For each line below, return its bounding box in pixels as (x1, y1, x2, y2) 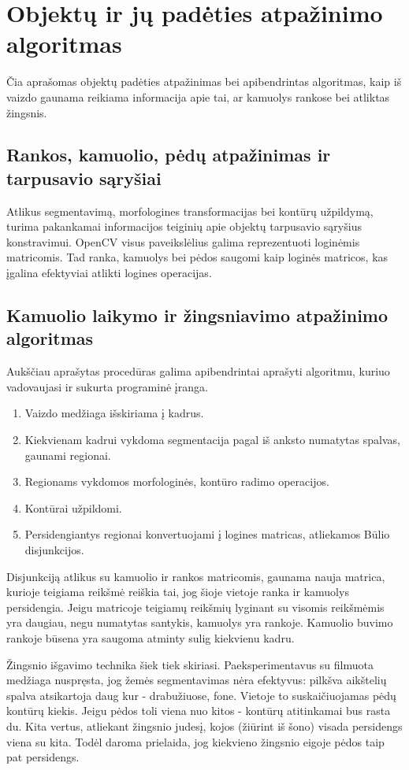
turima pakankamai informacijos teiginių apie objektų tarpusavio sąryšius (6, 218, 362, 235)
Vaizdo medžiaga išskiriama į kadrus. (24, 405, 204, 421)
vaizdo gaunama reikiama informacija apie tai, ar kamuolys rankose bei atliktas (6, 88, 390, 105)
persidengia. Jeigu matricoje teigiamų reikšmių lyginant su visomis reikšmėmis (6, 598, 385, 615)
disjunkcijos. (24, 542, 84, 557)
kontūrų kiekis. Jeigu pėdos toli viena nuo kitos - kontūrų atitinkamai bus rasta (6, 702, 391, 719)
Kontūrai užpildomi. (24, 499, 122, 516)
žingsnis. (6, 104, 47, 120)
